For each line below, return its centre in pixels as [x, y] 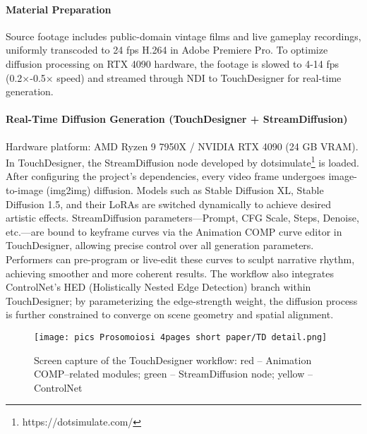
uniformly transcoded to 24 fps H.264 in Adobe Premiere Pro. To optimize [167, 50]
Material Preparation [59, 9]
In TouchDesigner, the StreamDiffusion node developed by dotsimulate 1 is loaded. [182, 161]
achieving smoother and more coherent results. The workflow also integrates [170, 273]
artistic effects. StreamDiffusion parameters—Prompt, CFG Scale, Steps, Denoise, [182, 218]
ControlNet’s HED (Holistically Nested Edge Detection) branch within [158, 287]
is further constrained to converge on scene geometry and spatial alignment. [170, 314]
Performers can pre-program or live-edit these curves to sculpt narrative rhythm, [180, 259]
